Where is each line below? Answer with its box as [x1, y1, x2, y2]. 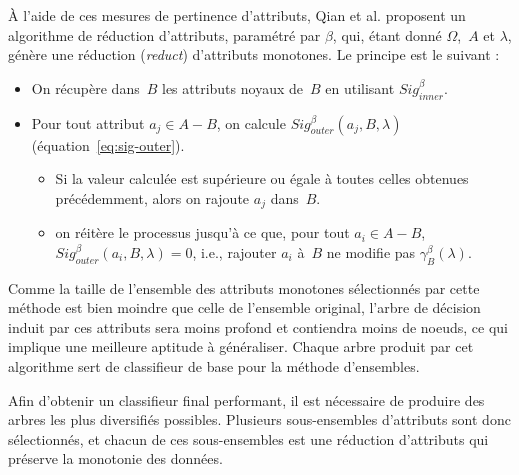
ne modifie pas [326, 241, 416, 262]
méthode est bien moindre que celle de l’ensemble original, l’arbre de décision [8, 297, 481, 318]
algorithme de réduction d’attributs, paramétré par [8, 24, 321, 45]
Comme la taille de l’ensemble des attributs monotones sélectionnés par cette [8, 277, 480, 298]
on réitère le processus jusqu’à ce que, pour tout [55, 222, 350, 243]
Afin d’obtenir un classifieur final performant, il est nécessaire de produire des [8, 389, 485, 410]
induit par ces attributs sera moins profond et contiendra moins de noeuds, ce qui [8, 316, 509, 337]
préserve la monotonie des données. [8, 448, 223, 469]
